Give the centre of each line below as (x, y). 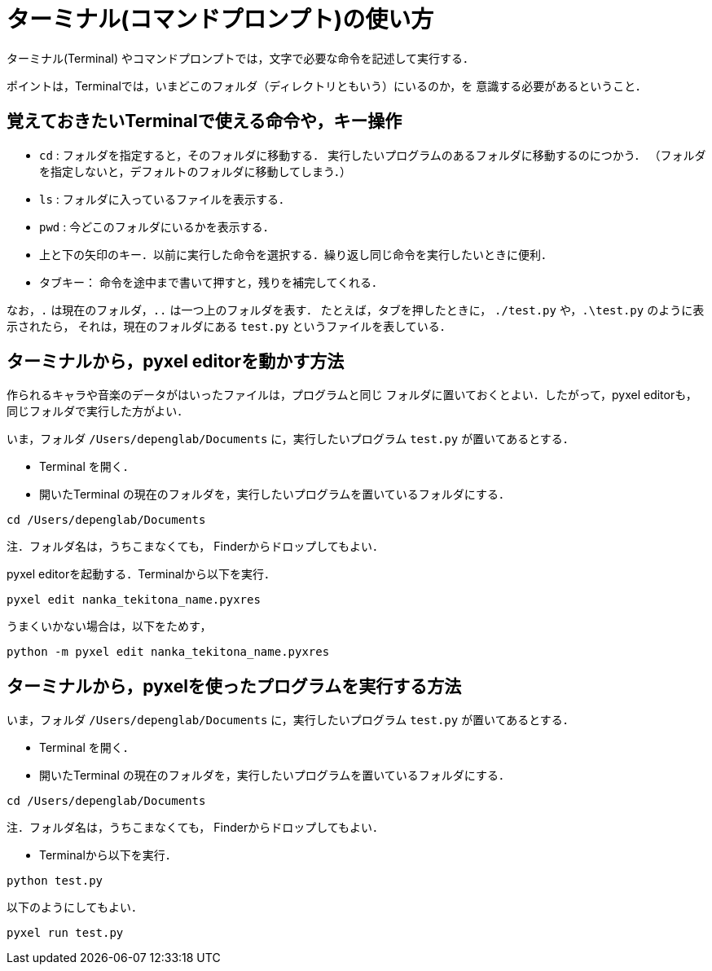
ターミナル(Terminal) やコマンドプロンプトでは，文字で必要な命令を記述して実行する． (241, 58)
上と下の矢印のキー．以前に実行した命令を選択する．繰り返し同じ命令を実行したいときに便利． (296, 254)
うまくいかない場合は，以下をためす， (109, 626)
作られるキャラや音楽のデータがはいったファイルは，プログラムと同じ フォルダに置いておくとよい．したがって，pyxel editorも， (352, 395)
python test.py (55, 881)
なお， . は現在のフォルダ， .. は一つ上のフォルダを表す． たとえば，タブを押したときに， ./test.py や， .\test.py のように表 (356, 310)
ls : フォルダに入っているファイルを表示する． (165, 199)
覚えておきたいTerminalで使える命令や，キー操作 (204, 121)
